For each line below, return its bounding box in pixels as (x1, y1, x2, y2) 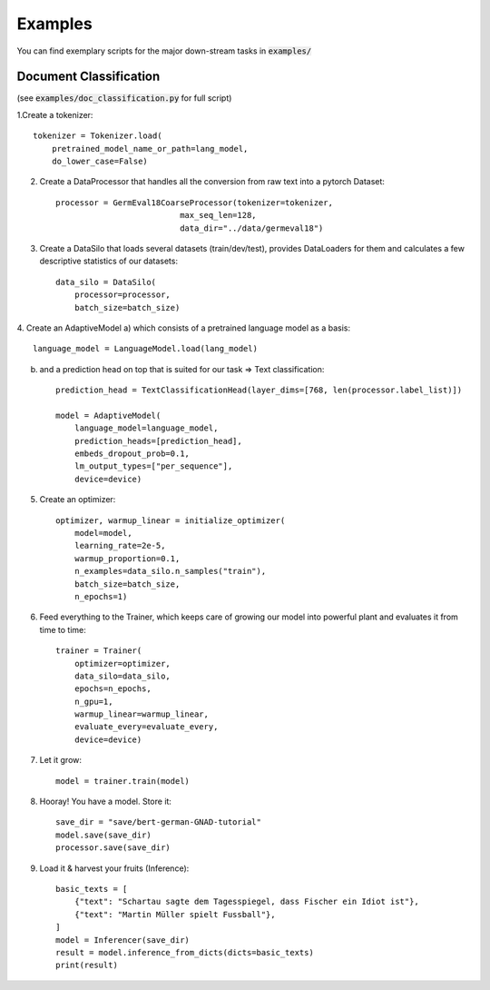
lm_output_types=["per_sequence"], (73, 461, 233, 471)
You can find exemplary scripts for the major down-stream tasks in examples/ (16, 45, 312, 56)
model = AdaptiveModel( (55, 410, 162, 421)
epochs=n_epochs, (73, 684, 152, 694)
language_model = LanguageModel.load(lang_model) (33, 343, 259, 354)
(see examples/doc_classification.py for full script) (16, 93, 232, 104)
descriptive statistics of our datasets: (39, 255, 179, 267)
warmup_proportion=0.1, (73, 553, 181, 563)
